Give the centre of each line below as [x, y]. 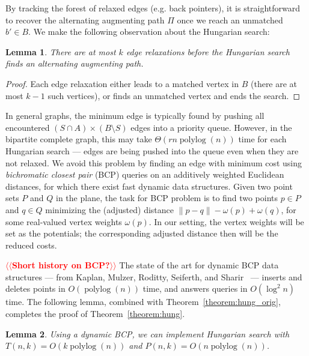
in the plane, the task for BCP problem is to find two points [167, 198]
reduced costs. [31, 245]
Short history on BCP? [61, 265]
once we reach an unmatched [230, 20]
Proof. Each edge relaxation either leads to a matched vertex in [122, 83]
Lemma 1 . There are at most [61, 51]
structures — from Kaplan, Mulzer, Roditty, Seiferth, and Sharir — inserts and [154, 276]
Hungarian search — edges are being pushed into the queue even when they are [152, 150]
